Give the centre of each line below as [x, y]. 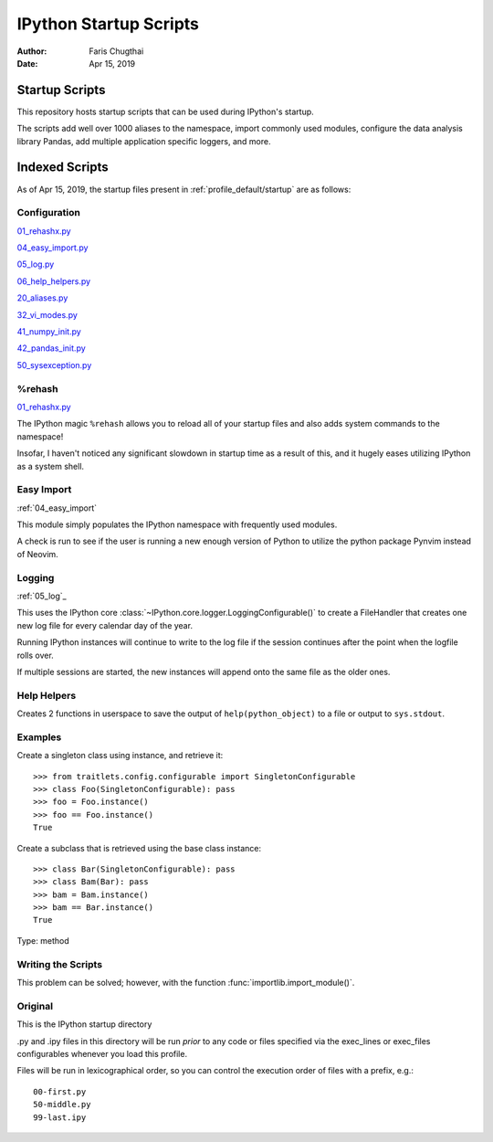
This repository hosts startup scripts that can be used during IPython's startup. [165, 111]
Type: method [43, 940]
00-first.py [60, 1091]
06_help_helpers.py [54, 281]
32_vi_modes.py [47, 314]
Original [35, 1006]
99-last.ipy [60, 1117]
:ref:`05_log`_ [42, 596]
